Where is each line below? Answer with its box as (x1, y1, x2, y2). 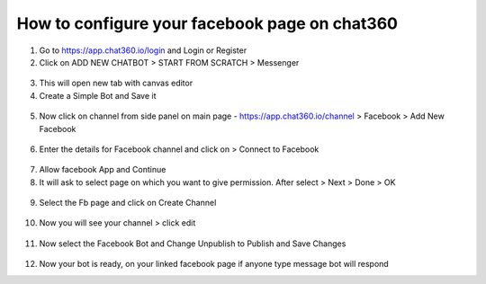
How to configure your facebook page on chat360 (16, 13, 398, 33)
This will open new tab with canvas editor (39, 77, 193, 89)
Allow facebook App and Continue (39, 164, 166, 175)
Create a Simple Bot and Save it (39, 90, 157, 101)
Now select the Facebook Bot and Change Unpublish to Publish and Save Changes (39, 238, 346, 249)
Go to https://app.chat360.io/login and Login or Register (39, 45, 247, 56)
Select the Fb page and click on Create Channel (39, 198, 217, 209)
